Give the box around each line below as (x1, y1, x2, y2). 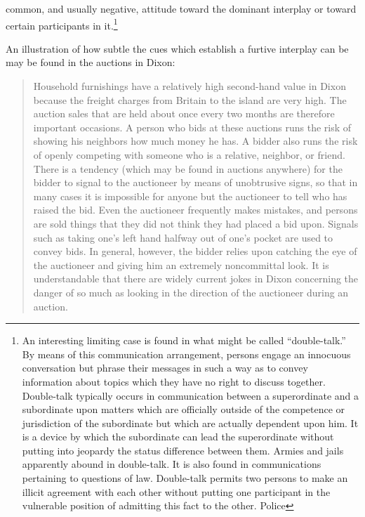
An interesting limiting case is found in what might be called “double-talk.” (22, 333, 346, 348)
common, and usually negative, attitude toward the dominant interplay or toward (6, 1, 357, 15)
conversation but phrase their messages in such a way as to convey (22, 360, 308, 375)
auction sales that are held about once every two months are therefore (33, 106, 335, 121)
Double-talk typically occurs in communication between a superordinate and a (22, 388, 359, 403)
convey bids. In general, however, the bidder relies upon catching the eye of (33, 244, 357, 258)
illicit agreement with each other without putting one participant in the (22, 484, 331, 499)
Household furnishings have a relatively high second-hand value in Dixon (33, 79, 346, 93)
